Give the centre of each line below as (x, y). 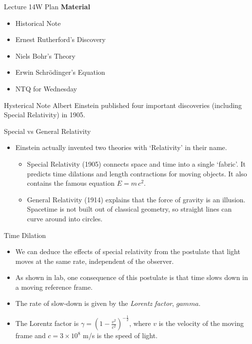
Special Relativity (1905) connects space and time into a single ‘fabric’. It (136, 163)
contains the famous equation (71, 183)
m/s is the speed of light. (120, 335)
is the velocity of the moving (201, 323)
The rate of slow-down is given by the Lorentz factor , (95, 303)
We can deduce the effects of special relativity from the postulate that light (128, 251)
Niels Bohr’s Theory (45, 55)
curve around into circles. (65, 218)
